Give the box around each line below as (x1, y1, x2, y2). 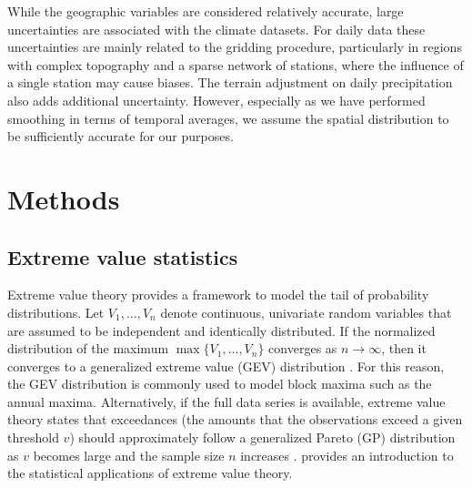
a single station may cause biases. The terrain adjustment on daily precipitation (7, 73, 453, 92)
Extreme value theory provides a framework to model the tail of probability (7, 285, 429, 304)
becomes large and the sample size (33, 445, 225, 464)
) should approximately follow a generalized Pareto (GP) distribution (69, 428, 456, 447)
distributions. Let (7, 302, 105, 321)
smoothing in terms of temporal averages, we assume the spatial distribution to (7, 108, 449, 127)
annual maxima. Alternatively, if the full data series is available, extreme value (7, 391, 446, 411)
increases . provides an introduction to (240, 445, 454, 464)
